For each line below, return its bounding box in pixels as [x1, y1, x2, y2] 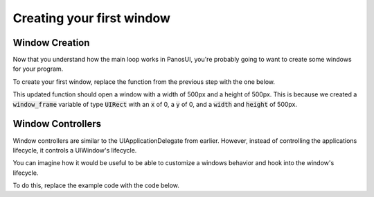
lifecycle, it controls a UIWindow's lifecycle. [12, 146, 137, 154]
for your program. [12, 65, 64, 73]
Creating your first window [12, 10, 171, 26]
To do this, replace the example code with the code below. [12, 181, 180, 190]
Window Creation [12, 37, 90, 49]
